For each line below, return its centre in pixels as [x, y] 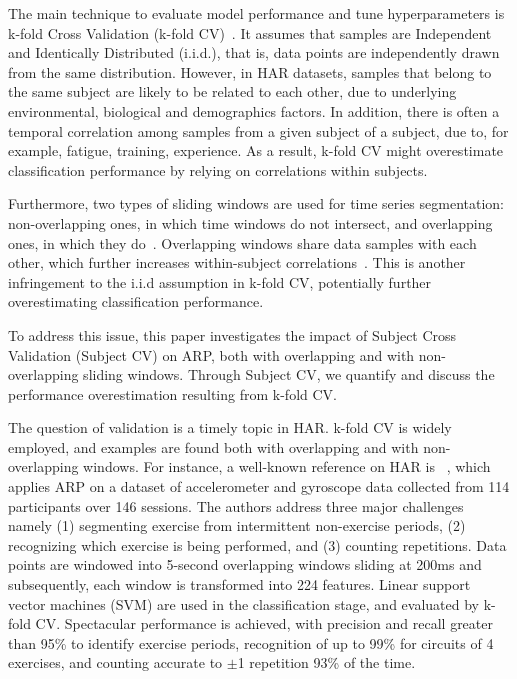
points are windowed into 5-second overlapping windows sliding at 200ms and [245, 564]
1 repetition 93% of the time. [326, 662]
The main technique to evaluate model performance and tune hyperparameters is [256, 13]
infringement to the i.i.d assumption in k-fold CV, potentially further [220, 281]
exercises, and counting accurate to [115, 662]
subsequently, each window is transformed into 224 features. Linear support [239, 584]
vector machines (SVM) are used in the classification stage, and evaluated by [243, 603]
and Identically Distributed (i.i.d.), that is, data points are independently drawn [254, 52]
